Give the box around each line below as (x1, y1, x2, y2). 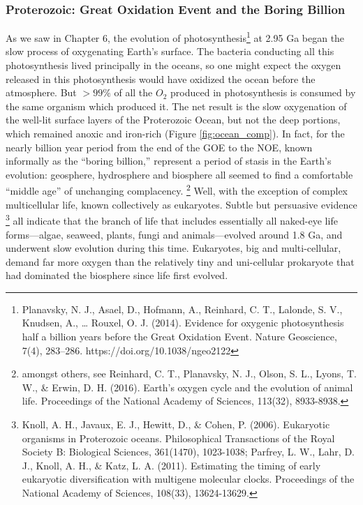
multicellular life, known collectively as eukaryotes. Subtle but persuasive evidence (6, 197, 357, 211)
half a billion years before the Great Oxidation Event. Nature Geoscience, (22, 329, 337, 344)
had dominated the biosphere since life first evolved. (6, 268, 228, 282)
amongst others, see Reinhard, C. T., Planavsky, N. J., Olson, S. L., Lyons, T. (22, 366, 357, 381)
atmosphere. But (6, 85, 77, 100)
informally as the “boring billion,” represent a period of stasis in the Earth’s (6, 153, 332, 168)
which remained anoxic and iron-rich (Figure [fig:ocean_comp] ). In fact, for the (6, 126, 345, 141)
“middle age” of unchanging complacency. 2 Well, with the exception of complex (6, 181, 348, 198)
